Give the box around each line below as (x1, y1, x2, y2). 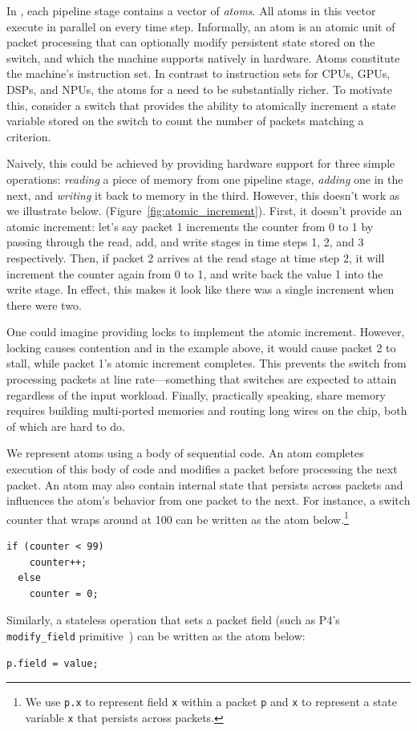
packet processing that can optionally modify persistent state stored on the (6, 34, 375, 51)
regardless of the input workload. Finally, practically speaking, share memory (6, 386, 386, 403)
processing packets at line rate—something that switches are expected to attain (6, 371, 397, 388)
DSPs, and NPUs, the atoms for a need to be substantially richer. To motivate (6, 80, 392, 97)
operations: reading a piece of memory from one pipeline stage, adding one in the (6, 170, 403, 187)
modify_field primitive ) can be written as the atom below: (6, 627, 306, 644)
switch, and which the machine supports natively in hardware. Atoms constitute (6, 49, 400, 66)
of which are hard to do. (6, 417, 125, 434)
